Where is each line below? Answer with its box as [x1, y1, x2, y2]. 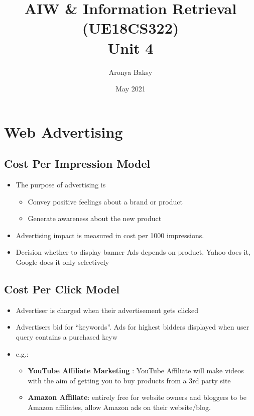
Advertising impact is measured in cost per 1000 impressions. [16, 230, 204, 240]
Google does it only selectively [16, 257, 109, 267]
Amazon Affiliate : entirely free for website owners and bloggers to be [28, 392, 247, 402]
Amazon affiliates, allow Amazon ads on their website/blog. [28, 402, 211, 412]
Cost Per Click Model [4, 281, 119, 297]
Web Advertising [4, 121, 123, 142]
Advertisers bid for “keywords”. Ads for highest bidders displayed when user [16, 322, 249, 332]
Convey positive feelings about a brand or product [28, 196, 183, 206]
